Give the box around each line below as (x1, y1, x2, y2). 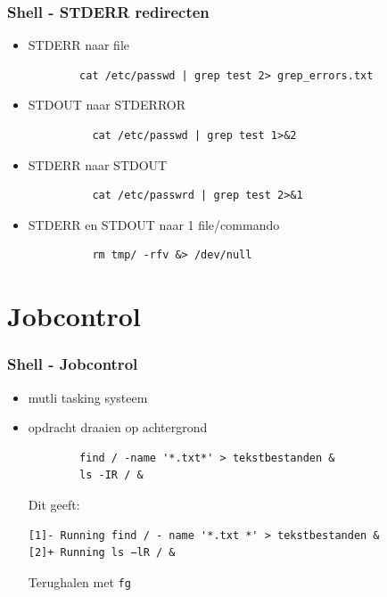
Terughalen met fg (28, 572, 131, 591)
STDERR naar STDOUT (28, 155, 168, 174)
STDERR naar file (28, 36, 130, 54)
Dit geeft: (28, 495, 80, 513)
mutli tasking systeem (28, 388, 148, 406)
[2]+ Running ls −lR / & (28, 546, 176, 560)
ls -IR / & (79, 469, 144, 482)
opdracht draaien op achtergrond (28, 418, 208, 437)
